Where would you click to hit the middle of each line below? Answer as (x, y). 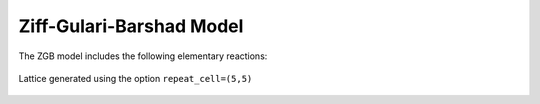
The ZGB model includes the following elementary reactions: (143, 56)
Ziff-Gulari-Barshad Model (131, 26)
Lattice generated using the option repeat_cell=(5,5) (135, 78)
